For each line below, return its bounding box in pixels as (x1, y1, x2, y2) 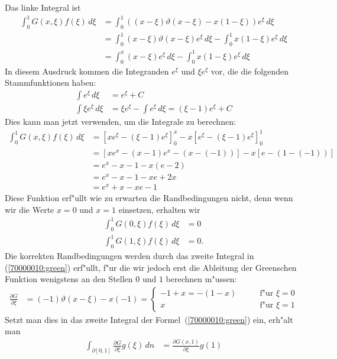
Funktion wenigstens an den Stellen (5, 273, 133, 285)
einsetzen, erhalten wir (118, 203, 200, 215)
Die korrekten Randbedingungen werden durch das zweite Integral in (5, 250, 254, 262)
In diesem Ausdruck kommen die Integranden (5, 64, 169, 77)
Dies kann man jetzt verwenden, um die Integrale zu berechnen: (5, 115, 236, 127)
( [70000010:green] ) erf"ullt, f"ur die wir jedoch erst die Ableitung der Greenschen (5, 261, 297, 273)
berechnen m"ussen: (166, 273, 237, 285)
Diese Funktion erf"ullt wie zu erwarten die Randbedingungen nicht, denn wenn (5, 192, 293, 204)
